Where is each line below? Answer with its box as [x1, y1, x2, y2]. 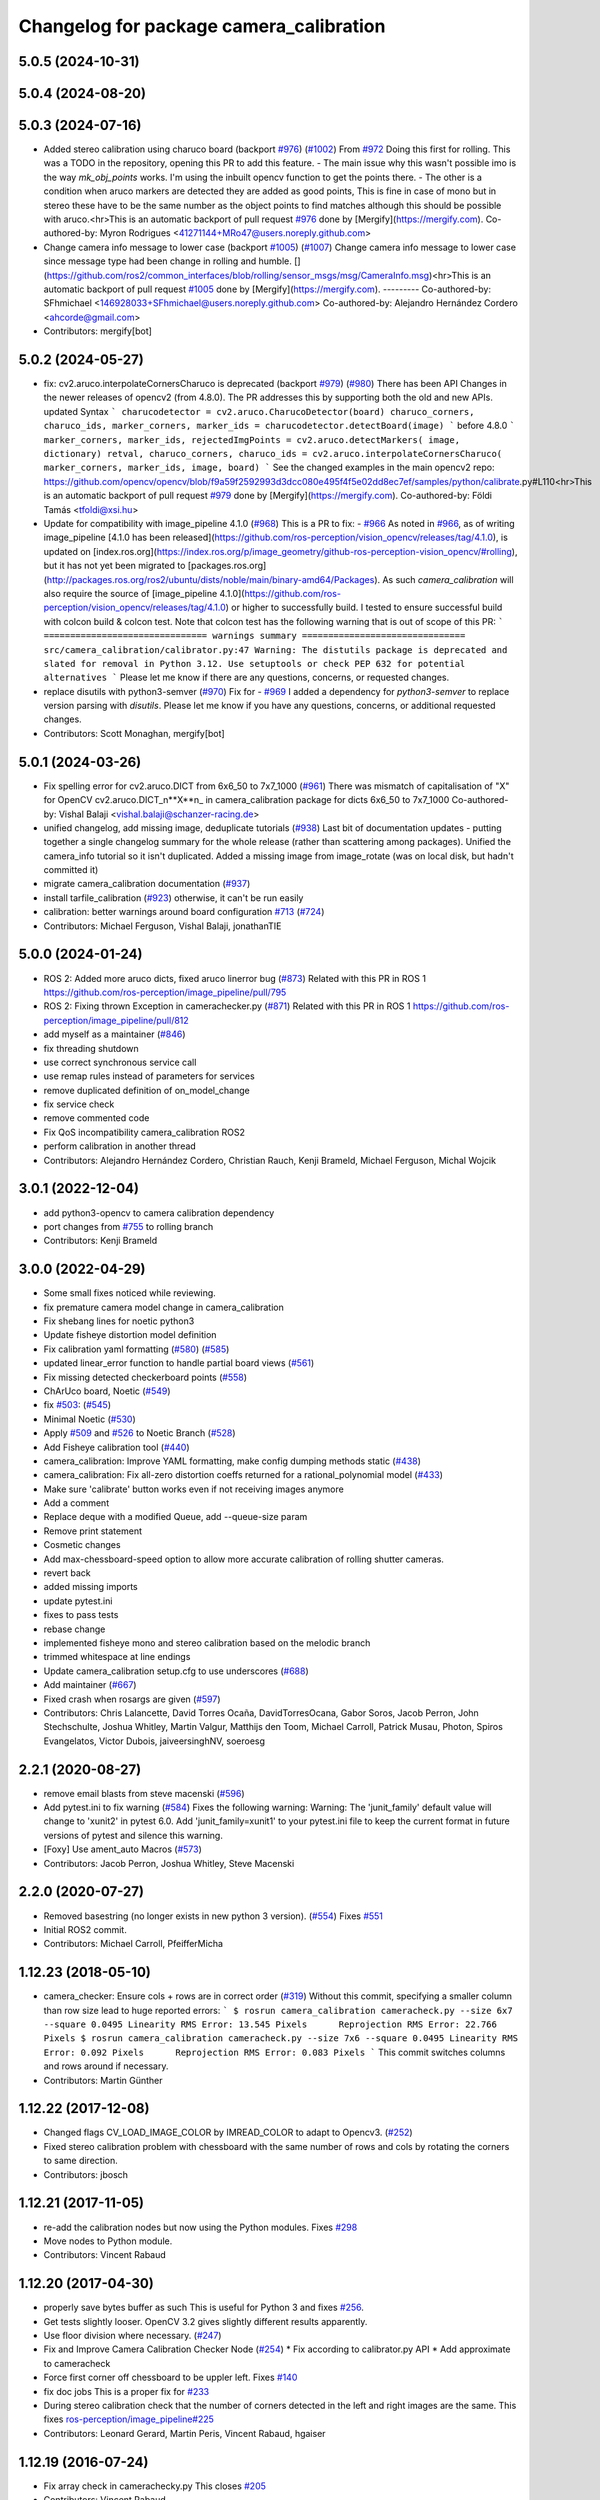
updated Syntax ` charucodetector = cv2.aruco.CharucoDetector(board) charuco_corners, [43, 405, 475, 417]
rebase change [43, 1623, 106, 1635]
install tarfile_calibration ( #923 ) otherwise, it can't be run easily [43, 891, 304, 904]
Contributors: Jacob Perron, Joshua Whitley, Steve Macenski [43, 1857, 295, 1869]
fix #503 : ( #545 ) [43, 1399, 112, 1411]
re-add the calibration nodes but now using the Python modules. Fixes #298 [43, 2221, 358, 2233]
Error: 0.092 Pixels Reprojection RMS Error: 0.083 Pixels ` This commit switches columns [43, 2046, 506, 2058]
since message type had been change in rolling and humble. [43, 255, 292, 267]
